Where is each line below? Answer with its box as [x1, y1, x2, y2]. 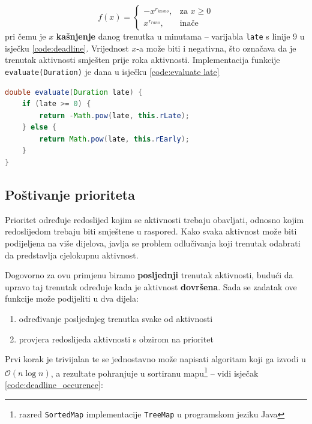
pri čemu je [5, 30, 46, 42]
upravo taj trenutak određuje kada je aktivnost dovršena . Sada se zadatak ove [5, 280, 297, 293]
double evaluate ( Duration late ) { [5, 88, 143, 97]
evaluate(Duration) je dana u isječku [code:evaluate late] [5, 65, 220, 77]
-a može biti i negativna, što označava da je [136, 41, 296, 54]
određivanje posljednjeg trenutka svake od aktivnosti [19, 312, 213, 325]
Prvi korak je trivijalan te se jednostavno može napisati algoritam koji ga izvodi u [5, 353, 306, 365]
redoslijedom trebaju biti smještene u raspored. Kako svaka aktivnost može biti [5, 225, 297, 237]
